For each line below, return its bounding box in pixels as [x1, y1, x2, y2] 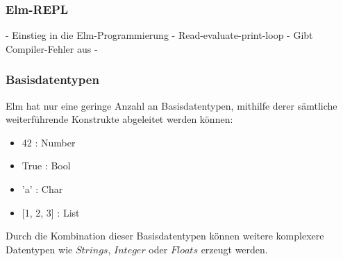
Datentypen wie [6, 242, 73, 256]
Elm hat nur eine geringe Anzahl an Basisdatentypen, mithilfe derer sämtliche [6, 98, 337, 112]
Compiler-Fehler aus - [6, 41, 98, 56]
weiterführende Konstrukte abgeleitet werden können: [6, 112, 233, 126]
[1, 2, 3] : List [22, 205, 80, 219]
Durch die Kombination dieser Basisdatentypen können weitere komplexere [6, 228, 324, 243]
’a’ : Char [22, 182, 63, 196]
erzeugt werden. [201, 242, 268, 256]
